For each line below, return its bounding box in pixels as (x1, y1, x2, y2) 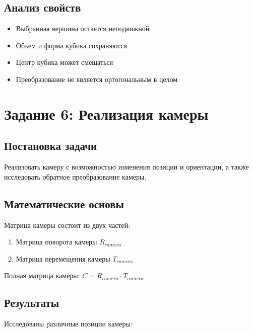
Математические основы (4, 196, 124, 211)
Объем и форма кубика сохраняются (16, 40, 128, 50)
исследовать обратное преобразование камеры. (4, 171, 147, 182)
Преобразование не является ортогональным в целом (16, 73, 178, 84)
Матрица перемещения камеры (16, 253, 110, 264)
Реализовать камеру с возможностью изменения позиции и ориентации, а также (4, 161, 249, 172)
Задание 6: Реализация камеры (4, 103, 209, 124)
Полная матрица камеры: (4, 270, 80, 281)
